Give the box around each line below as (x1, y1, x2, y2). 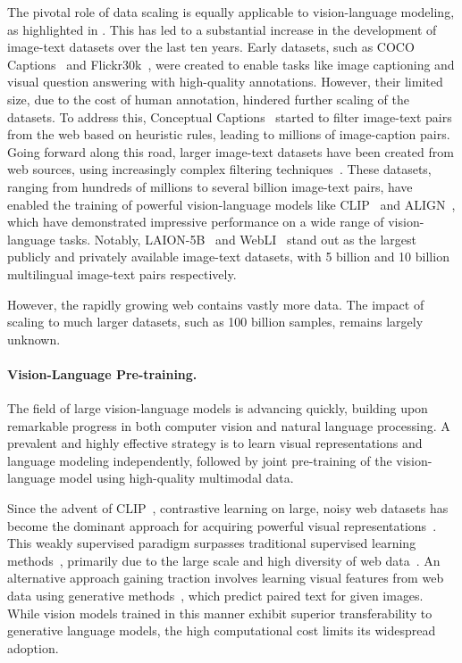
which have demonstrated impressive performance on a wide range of (7, 212, 384, 231)
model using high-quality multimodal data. (59, 468, 294, 487)
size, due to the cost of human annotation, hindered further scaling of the (7, 89, 409, 108)
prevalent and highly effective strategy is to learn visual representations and (7, 434, 423, 452)
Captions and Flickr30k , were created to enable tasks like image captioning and (7, 54, 455, 73)
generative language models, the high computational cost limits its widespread (7, 621, 436, 640)
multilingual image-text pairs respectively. (7, 264, 237, 283)
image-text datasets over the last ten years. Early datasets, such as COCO (7, 37, 415, 56)
